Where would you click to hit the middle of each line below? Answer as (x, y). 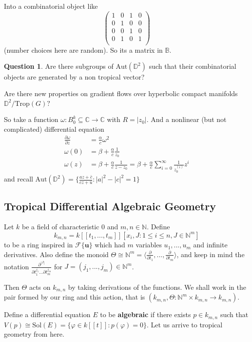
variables (149, 245)
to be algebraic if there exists (145, 314)
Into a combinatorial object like (51, 6)
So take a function (31, 119)
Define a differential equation (47, 314)
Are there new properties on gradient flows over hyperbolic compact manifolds (121, 93)
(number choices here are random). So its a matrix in (83, 50)
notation (17, 266)
